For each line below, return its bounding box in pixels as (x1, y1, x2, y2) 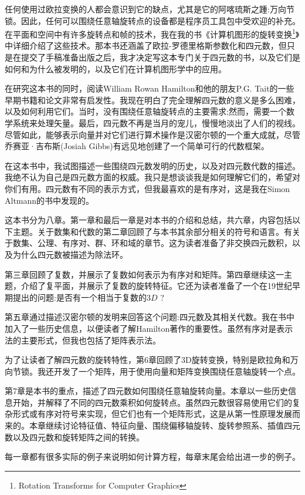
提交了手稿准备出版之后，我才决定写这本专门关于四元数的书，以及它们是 (21, 51, 300, 63)
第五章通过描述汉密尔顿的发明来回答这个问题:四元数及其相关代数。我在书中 (5, 311, 294, 323)
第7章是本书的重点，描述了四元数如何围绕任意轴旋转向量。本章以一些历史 (5, 385, 288, 397)
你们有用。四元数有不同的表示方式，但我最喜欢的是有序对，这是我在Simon (5, 182, 290, 194)
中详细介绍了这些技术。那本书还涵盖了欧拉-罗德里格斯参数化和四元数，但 (5, 39, 287, 52)
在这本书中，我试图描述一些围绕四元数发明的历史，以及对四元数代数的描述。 (5, 159, 300, 171)
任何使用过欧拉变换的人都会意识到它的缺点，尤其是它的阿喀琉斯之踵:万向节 (5, 3, 294, 15)
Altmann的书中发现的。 (5, 194, 94, 206)
